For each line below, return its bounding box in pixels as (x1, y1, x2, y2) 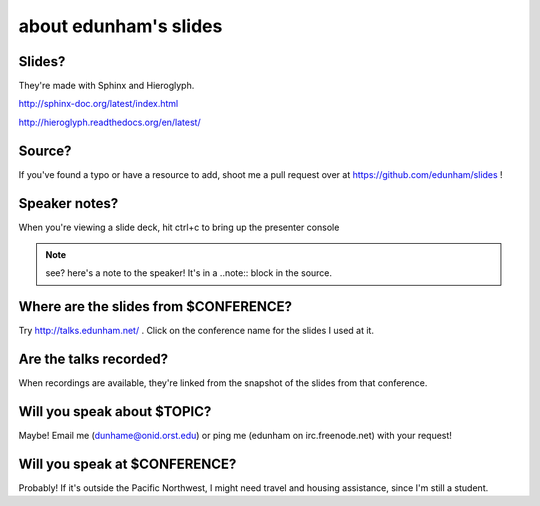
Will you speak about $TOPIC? (18, 403, 212, 420)
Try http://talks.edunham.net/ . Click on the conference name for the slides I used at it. (18, 325, 375, 337)
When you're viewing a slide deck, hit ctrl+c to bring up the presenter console (18, 221, 340, 233)
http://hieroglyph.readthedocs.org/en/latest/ (18, 116, 201, 128)
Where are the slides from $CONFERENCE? (18, 298, 293, 315)
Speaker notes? (18, 195, 119, 212)
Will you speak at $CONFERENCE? (18, 455, 237, 472)
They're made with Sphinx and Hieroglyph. (18, 80, 195, 92)
